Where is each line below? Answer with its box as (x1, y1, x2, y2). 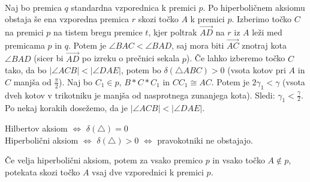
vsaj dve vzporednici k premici (92, 165, 204, 178)
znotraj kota (242, 38, 287, 51)
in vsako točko (212, 154, 265, 166)
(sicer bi (34, 52, 64, 64)
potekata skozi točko (5, 165, 80, 178)
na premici (5, 26, 44, 38)
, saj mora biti (171, 38, 224, 51)
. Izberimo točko (231, 13, 292, 25)
